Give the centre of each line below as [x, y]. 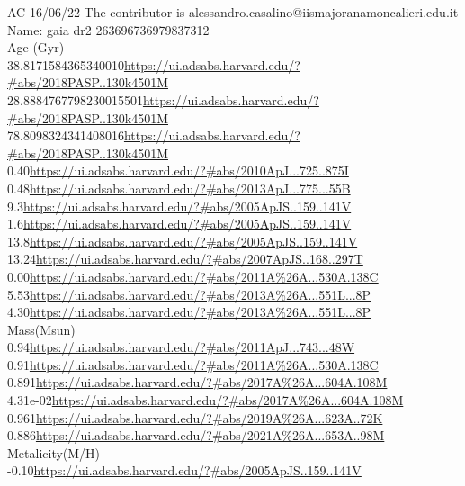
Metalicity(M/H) [54, 452]
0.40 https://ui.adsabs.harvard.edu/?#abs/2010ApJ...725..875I [178, 171]
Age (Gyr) [36, 47]
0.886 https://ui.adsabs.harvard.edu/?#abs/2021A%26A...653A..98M [196, 435]
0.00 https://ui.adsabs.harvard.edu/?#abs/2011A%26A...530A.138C [193, 276]
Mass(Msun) [41, 329]
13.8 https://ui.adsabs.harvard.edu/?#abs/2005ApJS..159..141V [183, 241]
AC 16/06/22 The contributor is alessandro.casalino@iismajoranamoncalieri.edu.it [233, 12]
